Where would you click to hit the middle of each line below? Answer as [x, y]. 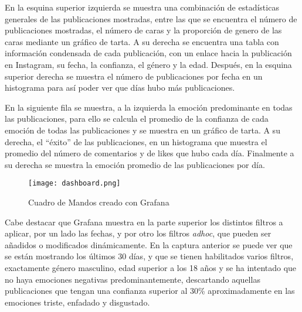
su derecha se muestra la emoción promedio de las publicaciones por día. [135, 164]
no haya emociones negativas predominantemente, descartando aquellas [133, 279]
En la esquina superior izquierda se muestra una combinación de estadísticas [142, 7]
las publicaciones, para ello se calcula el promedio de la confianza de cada [137, 119]
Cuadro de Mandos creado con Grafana [99, 202]
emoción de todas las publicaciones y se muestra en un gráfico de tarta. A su [142, 130]
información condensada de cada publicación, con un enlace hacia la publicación [148, 53]
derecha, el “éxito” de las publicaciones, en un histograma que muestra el [136, 141]
